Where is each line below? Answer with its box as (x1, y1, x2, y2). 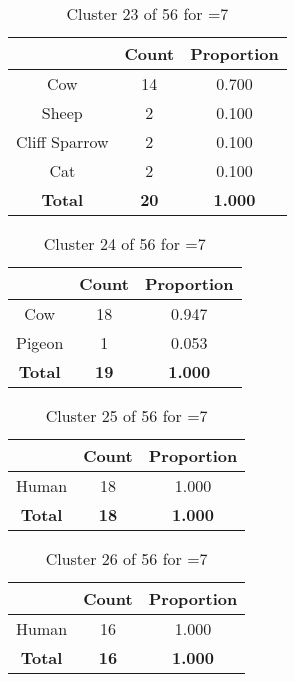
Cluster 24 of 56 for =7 (43, 232, 206, 255)
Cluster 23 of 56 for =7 (66, 2, 229, 25)
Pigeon (16, 331, 64, 354)
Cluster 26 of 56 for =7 (45, 547, 208, 570)
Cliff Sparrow (16, 130, 109, 153)
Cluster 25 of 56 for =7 (45, 404, 208, 427)
